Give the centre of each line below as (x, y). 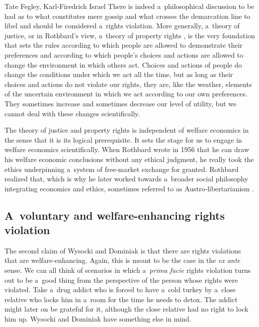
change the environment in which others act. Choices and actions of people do (123, 64)
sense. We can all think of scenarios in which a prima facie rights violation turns (128, 270)
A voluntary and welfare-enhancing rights (115, 215)
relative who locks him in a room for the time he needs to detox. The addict (121, 299)
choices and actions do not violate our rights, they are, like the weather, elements (128, 84)
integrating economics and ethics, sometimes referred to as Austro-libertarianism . (129, 188)
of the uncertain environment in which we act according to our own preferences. (126, 94)
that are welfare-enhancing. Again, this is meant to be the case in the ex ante (123, 260)
